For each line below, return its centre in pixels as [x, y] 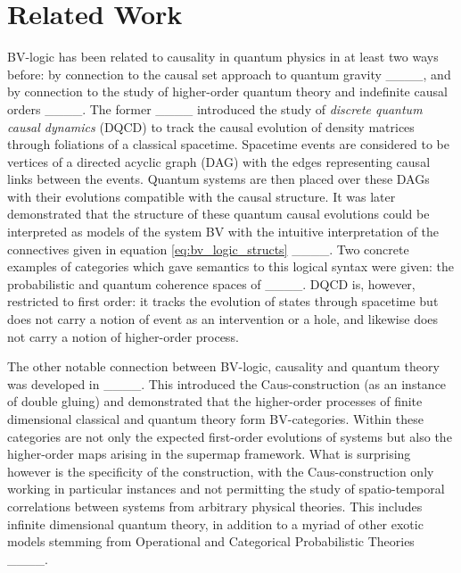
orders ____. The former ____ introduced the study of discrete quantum [215, 108]
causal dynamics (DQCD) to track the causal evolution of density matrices [211, 126]
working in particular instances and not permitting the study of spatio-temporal [226, 489]
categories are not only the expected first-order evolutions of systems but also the [230, 436]
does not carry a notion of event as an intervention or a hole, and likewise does [223, 319]
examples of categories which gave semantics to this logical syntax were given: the [230, 266]
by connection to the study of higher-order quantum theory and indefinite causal [227, 91]
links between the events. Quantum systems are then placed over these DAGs [218, 179]
